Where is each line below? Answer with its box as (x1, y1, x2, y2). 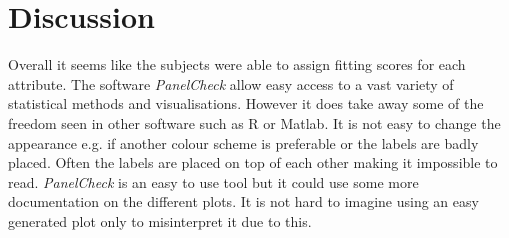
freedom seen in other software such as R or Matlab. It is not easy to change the (8, 112, 501, 133)
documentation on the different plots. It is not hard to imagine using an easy (8, 191, 479, 212)
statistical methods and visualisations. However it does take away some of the (8, 93, 484, 114)
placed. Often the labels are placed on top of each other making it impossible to (8, 152, 498, 173)
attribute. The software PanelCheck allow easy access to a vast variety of (8, 73, 454, 94)
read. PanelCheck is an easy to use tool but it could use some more (8, 171, 419, 192)
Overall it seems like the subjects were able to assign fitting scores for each (8, 54, 466, 75)
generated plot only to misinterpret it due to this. (8, 210, 312, 231)
